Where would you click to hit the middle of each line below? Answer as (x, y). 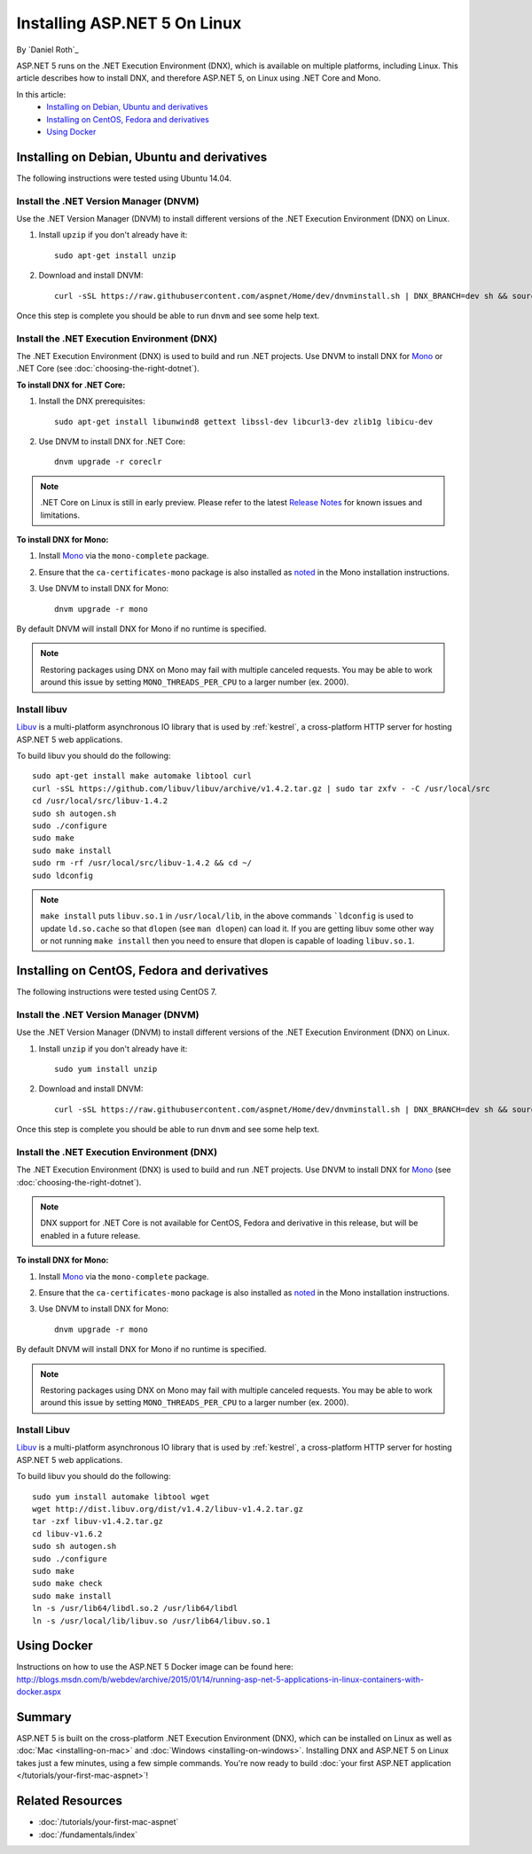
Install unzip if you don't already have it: (113, 1048)
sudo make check (67, 1584)
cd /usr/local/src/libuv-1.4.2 (100, 801)
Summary (44, 1717)
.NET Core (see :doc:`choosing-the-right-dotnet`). (108, 369)
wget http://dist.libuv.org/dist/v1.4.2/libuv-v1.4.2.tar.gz (168, 1509)
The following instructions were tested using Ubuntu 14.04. (124, 178)
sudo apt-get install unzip (115, 255)
